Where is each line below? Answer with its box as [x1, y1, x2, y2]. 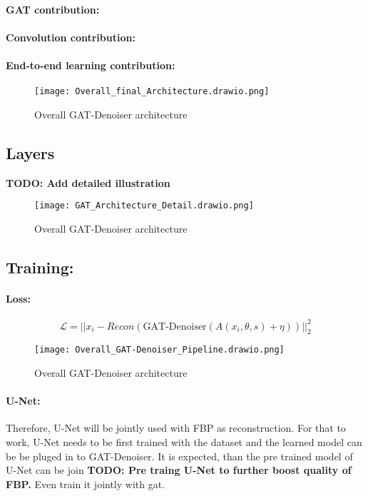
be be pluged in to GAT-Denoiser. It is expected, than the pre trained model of [6, 448, 353, 463]
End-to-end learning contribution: [6, 57, 175, 72]
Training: [6, 255, 74, 278]
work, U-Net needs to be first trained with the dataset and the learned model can [6, 434, 362, 449]
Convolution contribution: [6, 29, 136, 44]
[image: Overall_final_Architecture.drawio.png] [34, 86, 270, 97]
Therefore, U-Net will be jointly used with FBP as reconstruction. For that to [6, 420, 346, 435]
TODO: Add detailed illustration [6, 175, 170, 190]
